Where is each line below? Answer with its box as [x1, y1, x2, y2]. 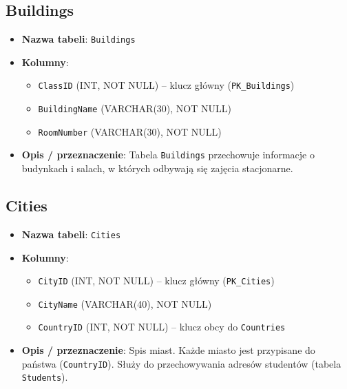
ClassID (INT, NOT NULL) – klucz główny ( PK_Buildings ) [38, 78, 295, 92]
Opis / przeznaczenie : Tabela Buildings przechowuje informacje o [21, 147, 315, 162]
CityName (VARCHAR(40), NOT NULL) [38, 296, 212, 311]
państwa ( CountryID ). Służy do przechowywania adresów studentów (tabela [21, 356, 341, 370]
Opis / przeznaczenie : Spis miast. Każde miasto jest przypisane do [21, 343, 315, 357]
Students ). [21, 370, 68, 384]
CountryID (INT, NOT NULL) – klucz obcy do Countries [38, 319, 286, 334]
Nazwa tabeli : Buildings [21, 32, 136, 46]
